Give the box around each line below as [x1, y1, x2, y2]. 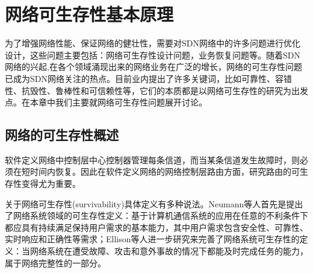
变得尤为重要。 [21, 177, 81, 190]
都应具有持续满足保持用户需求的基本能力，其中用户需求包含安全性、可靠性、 [5, 221, 308, 233]
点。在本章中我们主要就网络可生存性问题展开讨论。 [5, 96, 207, 108]
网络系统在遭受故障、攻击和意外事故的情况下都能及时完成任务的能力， [29, 245, 308, 257]
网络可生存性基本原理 [5, 2, 174, 27]
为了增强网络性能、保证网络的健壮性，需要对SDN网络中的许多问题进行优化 [5, 37, 300, 49]
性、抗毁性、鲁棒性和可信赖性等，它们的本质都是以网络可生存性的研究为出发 [5, 84, 308, 96]
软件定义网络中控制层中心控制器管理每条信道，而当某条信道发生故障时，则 [5, 153, 300, 166]
